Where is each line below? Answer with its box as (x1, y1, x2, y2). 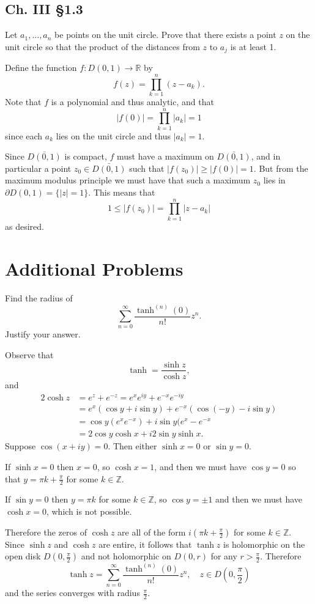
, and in (251, 150, 281, 163)
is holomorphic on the (223, 537, 305, 550)
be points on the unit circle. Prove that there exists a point (54, 28, 276, 41)
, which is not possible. (46, 504, 132, 517)
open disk (5, 550, 41, 562)
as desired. (5, 219, 44, 232)
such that (129, 161, 165, 174)
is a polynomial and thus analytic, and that (51, 95, 214, 108)
